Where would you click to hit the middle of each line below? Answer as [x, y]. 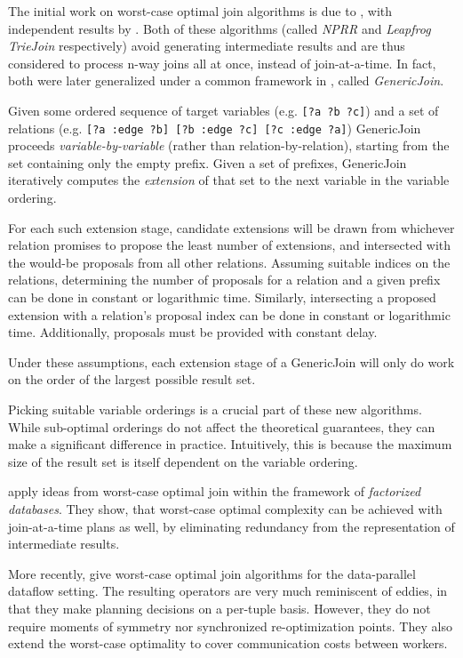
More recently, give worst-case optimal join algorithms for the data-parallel [212, 573]
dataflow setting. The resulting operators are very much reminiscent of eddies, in [228, 591]
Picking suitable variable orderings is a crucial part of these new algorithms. [215, 409]
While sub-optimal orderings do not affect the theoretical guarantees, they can [222, 426]
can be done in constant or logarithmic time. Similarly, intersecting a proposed [222, 297]
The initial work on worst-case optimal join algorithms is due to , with [200, 11]
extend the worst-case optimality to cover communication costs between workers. [228, 643]
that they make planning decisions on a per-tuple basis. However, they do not [220, 608]
